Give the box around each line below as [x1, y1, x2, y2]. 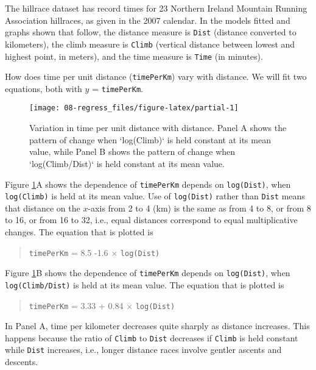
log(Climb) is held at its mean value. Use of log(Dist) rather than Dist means [5, 190, 305, 202]
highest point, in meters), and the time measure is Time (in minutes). [5, 49, 263, 62]
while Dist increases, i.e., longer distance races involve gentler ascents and [5, 343, 282, 356]
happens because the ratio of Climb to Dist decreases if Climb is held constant [5, 331, 298, 344]
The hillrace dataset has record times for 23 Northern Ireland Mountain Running [5, 2, 307, 14]
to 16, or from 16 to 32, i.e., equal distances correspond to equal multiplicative [5, 213, 298, 226]
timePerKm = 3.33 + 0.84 [29, 299, 124, 311]
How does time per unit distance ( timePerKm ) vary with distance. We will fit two [5, 70, 307, 83]
